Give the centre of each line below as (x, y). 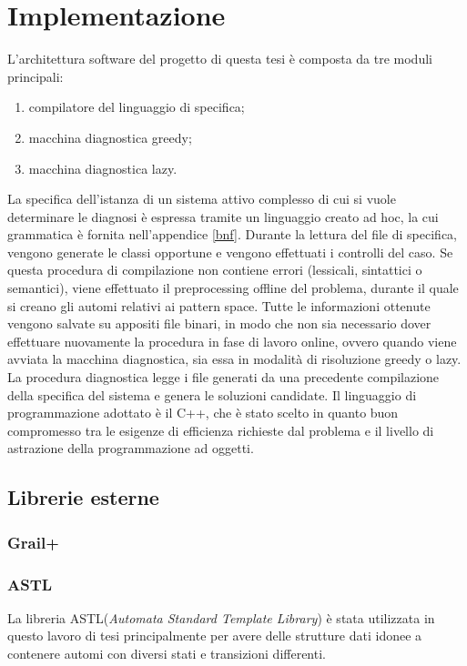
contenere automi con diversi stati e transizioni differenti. (167, 654)
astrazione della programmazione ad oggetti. (131, 448)
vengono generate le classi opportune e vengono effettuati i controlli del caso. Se (230, 252)
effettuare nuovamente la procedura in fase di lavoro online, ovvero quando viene (232, 341)
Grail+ (33, 542)
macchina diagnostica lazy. (103, 168)
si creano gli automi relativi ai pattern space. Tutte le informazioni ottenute (219, 305)
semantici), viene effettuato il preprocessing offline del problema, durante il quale (233, 288)
